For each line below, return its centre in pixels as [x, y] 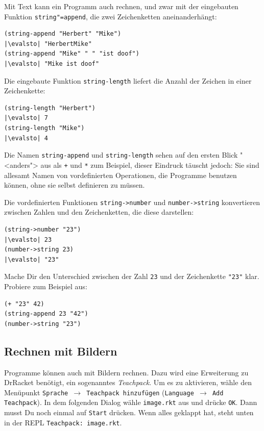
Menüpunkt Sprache [36, 392]
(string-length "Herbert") [50, 108]
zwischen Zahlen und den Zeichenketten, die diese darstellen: [99, 212]
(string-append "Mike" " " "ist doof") [72, 54]
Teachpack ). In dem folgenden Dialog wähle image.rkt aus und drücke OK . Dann [131, 402]
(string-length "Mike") [44, 128]
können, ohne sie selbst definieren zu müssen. [75, 185]
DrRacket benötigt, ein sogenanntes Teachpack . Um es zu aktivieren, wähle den [128, 382]
